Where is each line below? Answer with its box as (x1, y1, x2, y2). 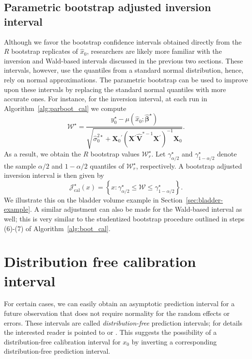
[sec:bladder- (186, 194, 223, 204)
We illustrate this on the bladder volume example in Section (4, 194, 183, 204)
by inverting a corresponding (131, 336, 217, 346)
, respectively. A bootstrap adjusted (136, 160, 242, 171)
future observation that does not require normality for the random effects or (4, 308, 230, 318)
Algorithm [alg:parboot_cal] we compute (4, 103, 126, 113)
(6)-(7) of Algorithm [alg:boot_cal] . (4, 223, 110, 233)
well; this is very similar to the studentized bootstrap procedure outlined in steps (4, 213, 245, 223)
